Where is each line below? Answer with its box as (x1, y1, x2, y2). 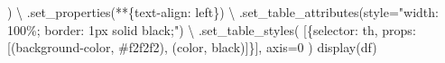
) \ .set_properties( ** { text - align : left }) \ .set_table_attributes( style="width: (7, 3, 439, 21)
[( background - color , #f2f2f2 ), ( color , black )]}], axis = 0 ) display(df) (7, 38, 377, 57)
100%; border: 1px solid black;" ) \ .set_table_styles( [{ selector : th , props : (7, 20, 416, 39)
